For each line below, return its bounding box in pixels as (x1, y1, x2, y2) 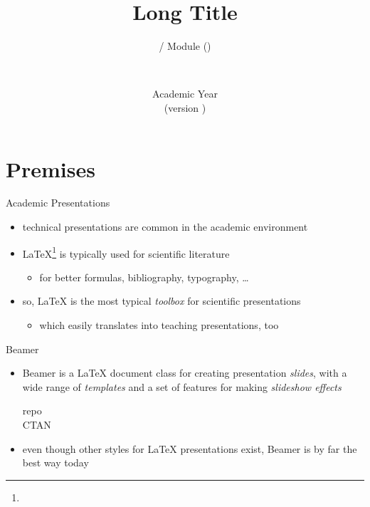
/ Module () (159, 38, 211, 53)
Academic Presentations (6, 195, 110, 210)
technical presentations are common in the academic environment (22, 219, 308, 234)
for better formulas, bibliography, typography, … (39, 269, 249, 284)
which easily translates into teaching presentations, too (39, 318, 279, 333)
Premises (6, 154, 95, 183)
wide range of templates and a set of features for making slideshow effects (22, 379, 342, 394)
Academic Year (152, 86, 218, 101)
